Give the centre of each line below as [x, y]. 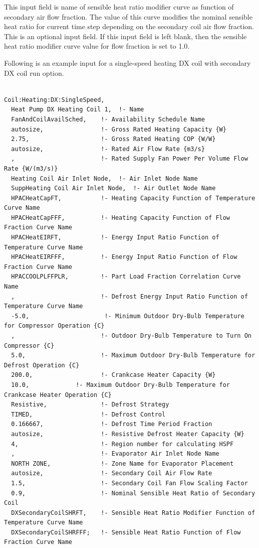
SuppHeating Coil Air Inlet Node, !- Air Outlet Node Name [113, 188]
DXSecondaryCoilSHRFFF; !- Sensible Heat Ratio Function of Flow [126, 532]
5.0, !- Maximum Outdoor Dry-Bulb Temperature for [133, 356]
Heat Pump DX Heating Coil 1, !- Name [78, 110]
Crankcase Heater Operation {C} [58, 395]
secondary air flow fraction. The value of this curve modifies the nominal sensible [128, 16]
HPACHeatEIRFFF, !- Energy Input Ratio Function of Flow [124, 257]
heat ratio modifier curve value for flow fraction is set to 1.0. [97, 46]
